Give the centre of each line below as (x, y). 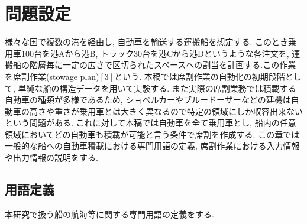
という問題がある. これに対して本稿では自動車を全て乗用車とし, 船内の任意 (151, 123)
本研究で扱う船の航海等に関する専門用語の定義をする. (109, 214)
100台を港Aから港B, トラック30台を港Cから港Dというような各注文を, (155, 53)
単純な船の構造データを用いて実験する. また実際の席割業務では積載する (157, 88)
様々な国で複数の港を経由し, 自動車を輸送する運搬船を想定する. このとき (147, 42)
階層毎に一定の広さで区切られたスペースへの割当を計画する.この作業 (163, 65)
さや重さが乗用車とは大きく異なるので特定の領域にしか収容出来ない (170, 111)
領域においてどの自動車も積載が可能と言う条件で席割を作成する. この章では (152, 134)
